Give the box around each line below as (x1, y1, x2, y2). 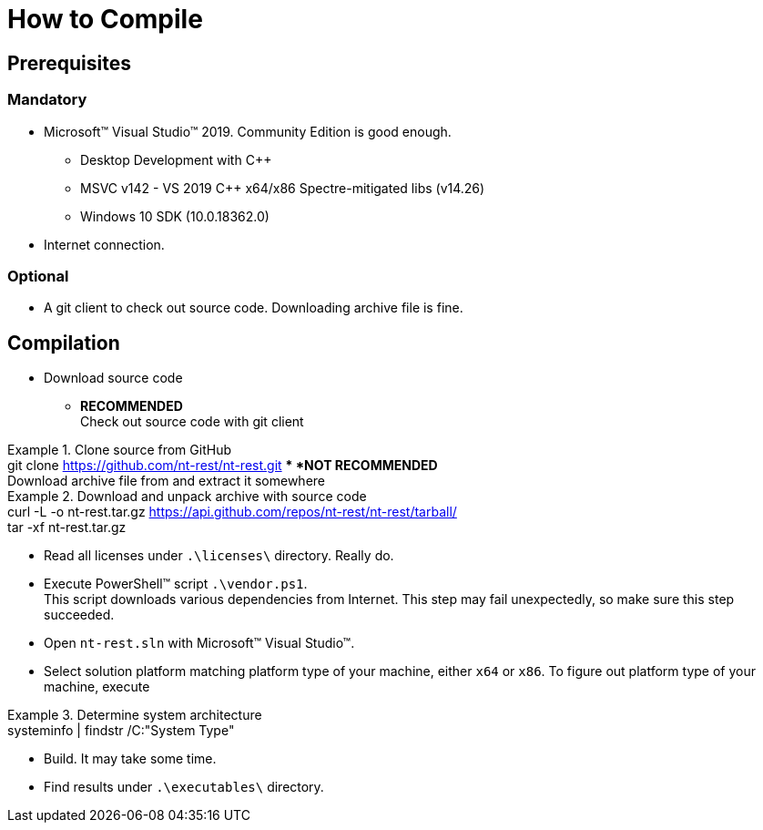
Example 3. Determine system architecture (7, 707, 262, 723)
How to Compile (7, 4, 203, 35)
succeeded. (44, 607, 115, 623)
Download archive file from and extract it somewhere (7, 473, 326, 489)
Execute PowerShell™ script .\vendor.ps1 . (44, 576, 308, 592)
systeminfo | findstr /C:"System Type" (7, 722, 235, 739)
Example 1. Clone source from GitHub (7, 442, 231, 458)
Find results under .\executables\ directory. (44, 779, 324, 795)
